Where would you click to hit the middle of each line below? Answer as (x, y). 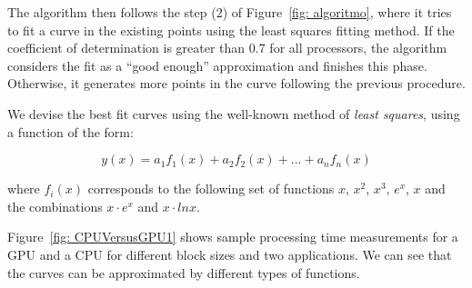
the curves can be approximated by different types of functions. (184, 272)
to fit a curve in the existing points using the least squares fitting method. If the (231, 30)
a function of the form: (70, 131)
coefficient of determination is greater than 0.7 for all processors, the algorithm (227, 48)
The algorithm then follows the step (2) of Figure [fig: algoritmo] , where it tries (230, 12)
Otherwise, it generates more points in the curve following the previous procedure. (236, 83)
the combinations (55, 206)
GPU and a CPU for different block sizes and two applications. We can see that (230, 254)
